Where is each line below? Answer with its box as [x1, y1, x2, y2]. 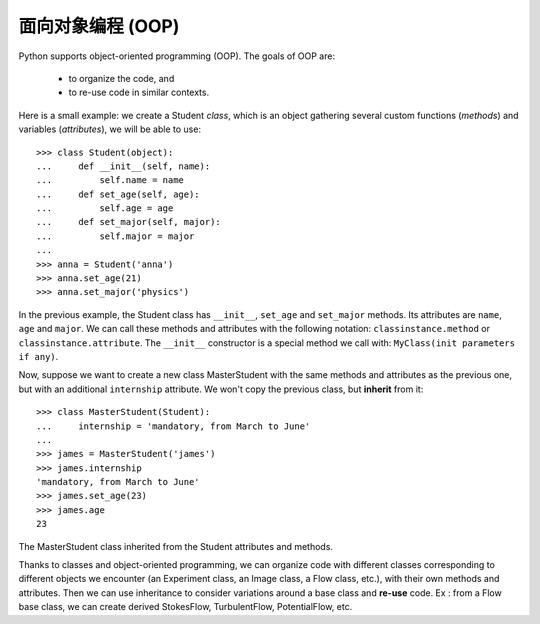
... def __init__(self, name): [36, 160, 211, 172]
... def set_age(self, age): [36, 188, 200, 200]
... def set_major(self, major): [36, 216, 222, 228]
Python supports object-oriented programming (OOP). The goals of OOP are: [18, 50, 335, 62]
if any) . [18, 350, 59, 362]
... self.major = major [36, 230, 195, 242]
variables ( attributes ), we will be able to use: [18, 123, 202, 135]
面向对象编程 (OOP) [18, 15, 180, 37]
